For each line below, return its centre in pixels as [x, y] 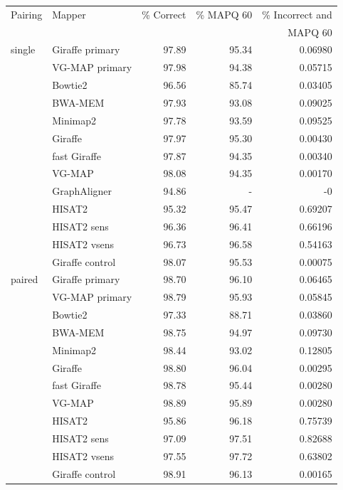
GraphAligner [82, 191]
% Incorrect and [297, 14]
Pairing [27, 14]
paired [25, 279]
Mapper [69, 14]
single [23, 49]
